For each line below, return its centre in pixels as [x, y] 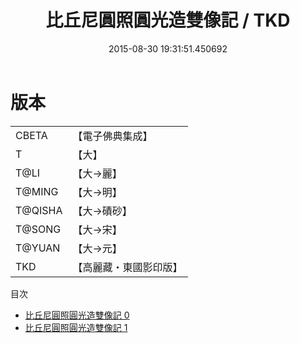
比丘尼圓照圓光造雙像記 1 [76, 327]
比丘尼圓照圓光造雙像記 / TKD [168, 20]
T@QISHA [39, 210]
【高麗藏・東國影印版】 [127, 267]
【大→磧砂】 [102, 211]
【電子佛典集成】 [112, 136]
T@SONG [38, 229]
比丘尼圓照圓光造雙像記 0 [77, 315]
